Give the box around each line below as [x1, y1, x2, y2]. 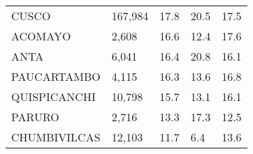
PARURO [11, 109, 59, 125]
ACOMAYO [11, 28, 71, 44]
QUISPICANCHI [11, 88, 96, 105]
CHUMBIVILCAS [11, 129, 101, 145]
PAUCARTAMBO [11, 68, 101, 84]
